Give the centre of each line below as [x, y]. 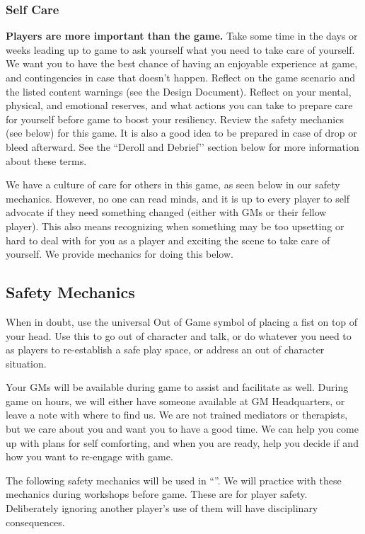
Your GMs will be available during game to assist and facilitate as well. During [177, 387]
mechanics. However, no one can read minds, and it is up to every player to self [178, 198]
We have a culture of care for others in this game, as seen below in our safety [173, 184]
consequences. [35, 522]
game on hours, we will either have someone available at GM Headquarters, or [175, 400]
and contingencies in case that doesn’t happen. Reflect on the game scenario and [181, 77]
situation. [26, 363]
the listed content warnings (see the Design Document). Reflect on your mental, [179, 91]
